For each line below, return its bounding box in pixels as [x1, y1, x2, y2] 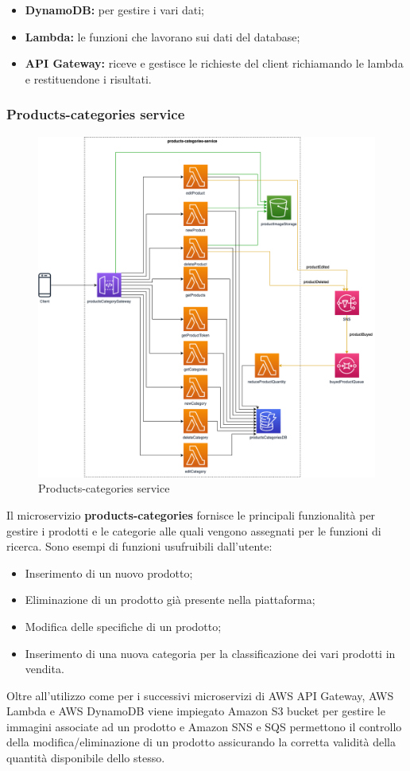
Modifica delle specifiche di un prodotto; [25, 617, 222, 634]
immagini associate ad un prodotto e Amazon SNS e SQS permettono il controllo [6, 718, 402, 734]
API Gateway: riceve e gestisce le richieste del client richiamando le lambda [25, 55, 404, 72]
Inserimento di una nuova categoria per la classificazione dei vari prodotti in [25, 644, 396, 661]
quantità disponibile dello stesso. [6, 750, 165, 766]
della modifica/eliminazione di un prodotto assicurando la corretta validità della [6, 734, 396, 750]
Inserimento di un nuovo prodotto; [25, 564, 193, 581]
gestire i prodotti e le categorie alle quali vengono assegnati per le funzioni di [6, 522, 381, 539]
